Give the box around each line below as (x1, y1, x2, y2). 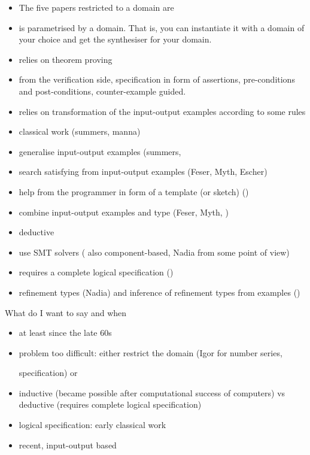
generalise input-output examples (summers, (19, 145, 181, 157)
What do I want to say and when (5, 306, 127, 318)
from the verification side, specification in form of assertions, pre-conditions (19, 73, 295, 86)
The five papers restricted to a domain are (19, 1, 174, 13)
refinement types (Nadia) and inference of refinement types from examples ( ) (19, 286, 300, 298)
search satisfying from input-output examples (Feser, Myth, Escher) (19, 165, 268, 178)
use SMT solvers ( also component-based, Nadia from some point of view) (19, 245, 290, 258)
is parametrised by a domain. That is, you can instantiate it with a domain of (19, 21, 305, 34)
